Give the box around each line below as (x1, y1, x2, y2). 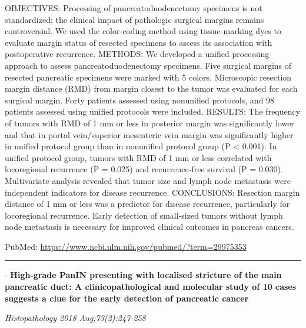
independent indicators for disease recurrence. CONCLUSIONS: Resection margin (5, 186, 300, 198)
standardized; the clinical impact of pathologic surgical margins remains (5, 13, 264, 25)
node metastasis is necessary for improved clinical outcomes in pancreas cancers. (5, 220, 294, 233)
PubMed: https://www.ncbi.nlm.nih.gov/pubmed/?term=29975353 (5, 240, 247, 252)
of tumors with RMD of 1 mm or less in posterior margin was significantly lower (5, 116, 294, 129)
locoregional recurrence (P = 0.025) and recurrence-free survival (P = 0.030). (5, 163, 283, 175)
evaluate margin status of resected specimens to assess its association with (5, 36, 272, 48)
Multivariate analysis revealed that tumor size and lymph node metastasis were (5, 174, 291, 186)
